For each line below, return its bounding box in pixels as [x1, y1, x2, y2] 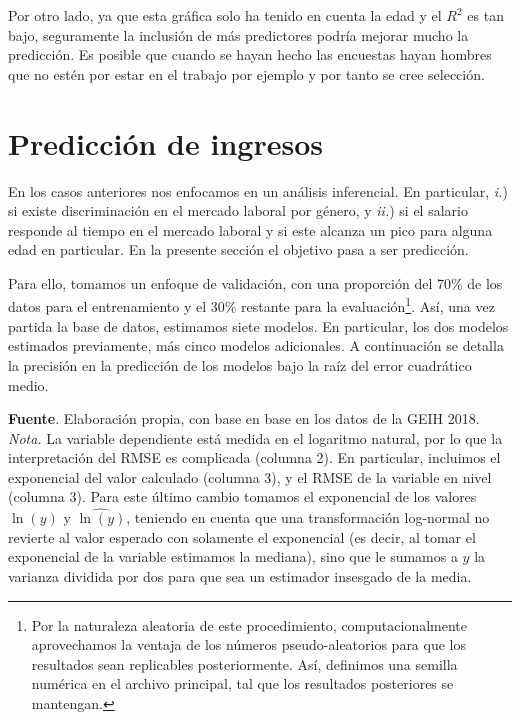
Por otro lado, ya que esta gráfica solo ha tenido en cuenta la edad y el [8, 5, 442, 25]
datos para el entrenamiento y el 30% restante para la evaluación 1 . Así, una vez [8, 293, 495, 317]
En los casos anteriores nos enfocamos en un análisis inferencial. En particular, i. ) [8, 180, 508, 201]
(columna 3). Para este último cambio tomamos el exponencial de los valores [8, 486, 477, 507]
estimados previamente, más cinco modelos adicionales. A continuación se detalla [8, 335, 504, 356]
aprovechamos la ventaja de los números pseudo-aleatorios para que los [31, 634, 466, 655]
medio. [8, 374, 49, 395]
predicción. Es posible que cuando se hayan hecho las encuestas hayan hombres [8, 44, 492, 65]
